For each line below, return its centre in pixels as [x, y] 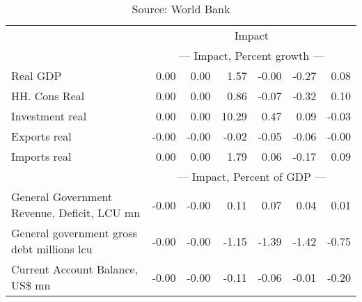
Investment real [49, 116]
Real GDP [37, 75]
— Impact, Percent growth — [252, 55]
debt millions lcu [52, 249]
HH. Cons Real [48, 96]
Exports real [41, 136]
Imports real [41, 156]
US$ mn [31, 285]
